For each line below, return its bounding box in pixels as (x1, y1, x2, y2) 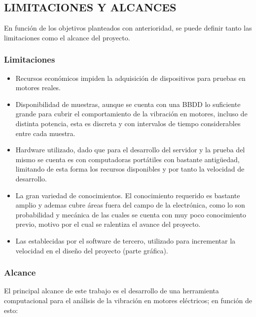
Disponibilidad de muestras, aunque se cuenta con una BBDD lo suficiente (15, 99, 241, 109)
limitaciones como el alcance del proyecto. (4, 32, 130, 42)
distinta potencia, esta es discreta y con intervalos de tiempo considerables (15, 118, 241, 128)
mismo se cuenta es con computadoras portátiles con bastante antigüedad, (15, 154, 240, 164)
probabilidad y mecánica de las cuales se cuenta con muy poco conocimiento (15, 209, 246, 219)
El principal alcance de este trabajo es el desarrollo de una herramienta (4, 285, 219, 296)
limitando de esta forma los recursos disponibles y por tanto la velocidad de (15, 164, 245, 174)
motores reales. (15, 82, 61, 93)
